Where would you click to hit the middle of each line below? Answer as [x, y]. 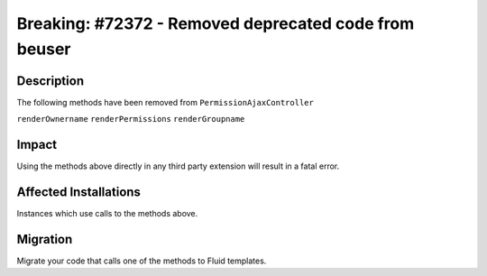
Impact [37, 145]
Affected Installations [79, 192]
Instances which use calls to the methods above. [107, 214]
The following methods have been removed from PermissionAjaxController [165, 102]
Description [51, 81]
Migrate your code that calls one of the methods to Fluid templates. [142, 261]
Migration [45, 239]
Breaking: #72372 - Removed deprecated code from [216, 23]
